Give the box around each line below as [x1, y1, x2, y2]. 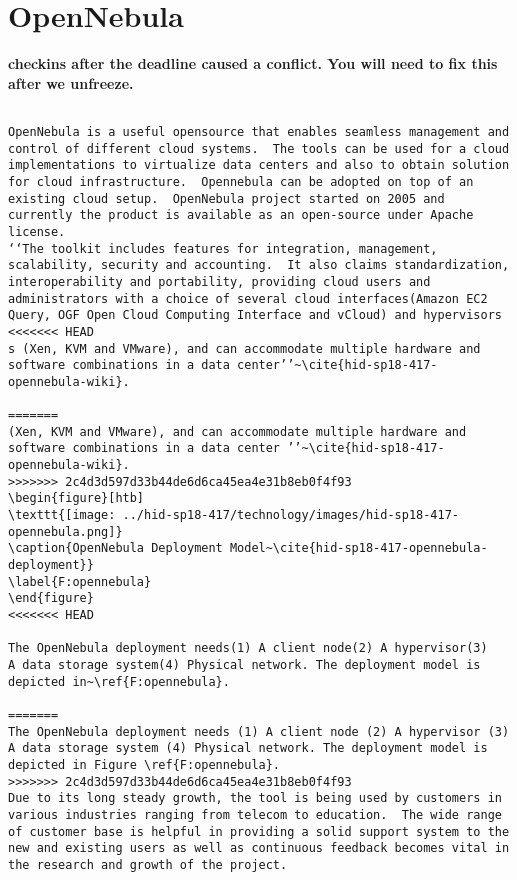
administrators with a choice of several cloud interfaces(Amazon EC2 [8, 291, 488, 306]
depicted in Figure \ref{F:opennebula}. [8, 757, 281, 772]
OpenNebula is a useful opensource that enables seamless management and [8, 124, 510, 139]
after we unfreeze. [8, 72, 134, 93]
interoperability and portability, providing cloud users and [8, 274, 431, 289]
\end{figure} [8, 591, 94, 606]
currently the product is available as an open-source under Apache [8, 208, 474, 223]
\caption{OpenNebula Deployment [8, 541, 223, 556]
